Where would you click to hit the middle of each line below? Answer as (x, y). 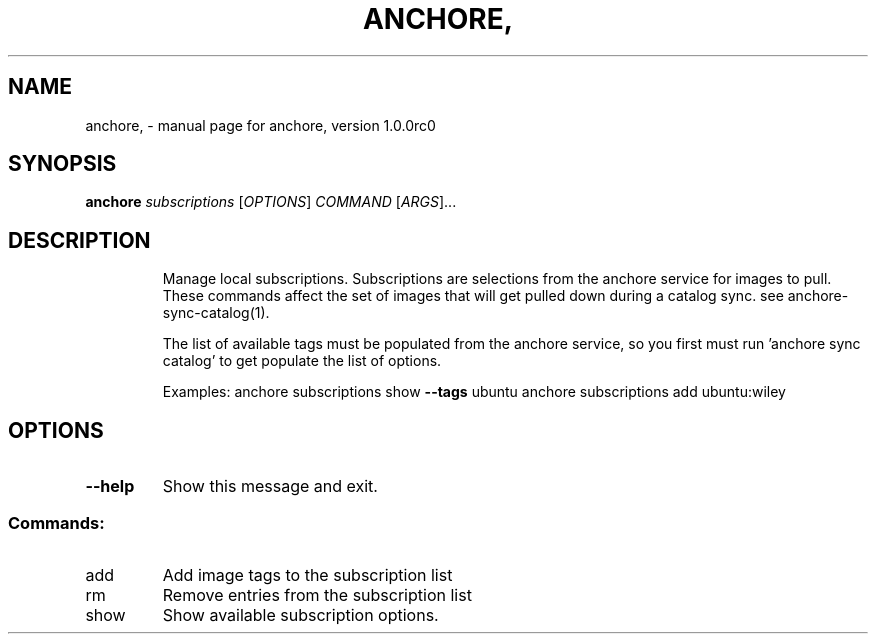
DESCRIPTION (79, 240)
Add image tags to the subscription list (307, 574)
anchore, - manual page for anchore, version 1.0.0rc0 (260, 125)
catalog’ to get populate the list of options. (302, 361)
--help (110, 486)
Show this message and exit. (270, 486)
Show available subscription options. (300, 614)
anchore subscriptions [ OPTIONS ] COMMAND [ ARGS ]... (271, 202)
